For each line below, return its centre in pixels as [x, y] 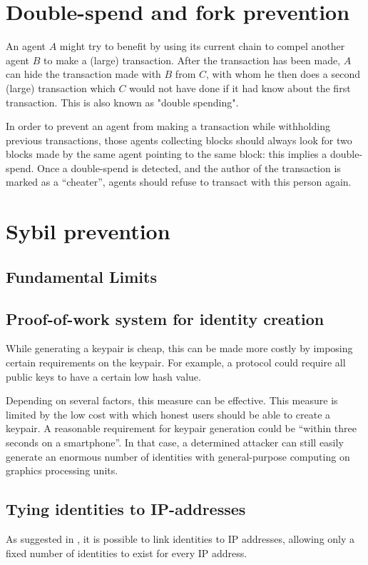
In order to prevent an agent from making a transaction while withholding [168, 126]
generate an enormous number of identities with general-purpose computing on [178, 456]
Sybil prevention [88, 231]
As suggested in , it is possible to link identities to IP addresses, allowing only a [180, 538]
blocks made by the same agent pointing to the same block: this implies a [167, 154]
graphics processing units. [62, 470]
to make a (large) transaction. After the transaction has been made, [192, 60]
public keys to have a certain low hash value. [103, 376]
